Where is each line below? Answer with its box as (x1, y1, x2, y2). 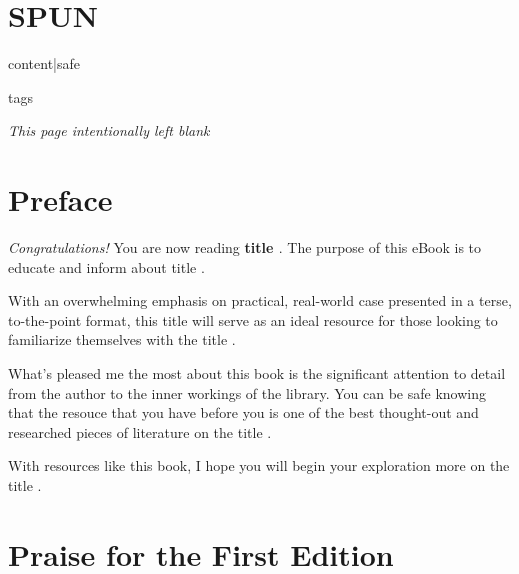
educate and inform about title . (8, 256, 205, 277)
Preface (8, 179, 113, 220)
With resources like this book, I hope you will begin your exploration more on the (8, 455, 510, 476)
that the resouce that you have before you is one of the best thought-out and (8, 402, 479, 423)
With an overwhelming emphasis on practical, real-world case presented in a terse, (8, 290, 512, 311)
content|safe (8, 53, 81, 74)
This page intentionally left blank (8, 120, 210, 141)
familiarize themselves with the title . (8, 329, 236, 350)
